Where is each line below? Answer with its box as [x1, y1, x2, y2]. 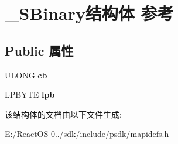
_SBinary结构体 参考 [5, 1, 174, 25]
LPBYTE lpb [5, 88, 55, 101]
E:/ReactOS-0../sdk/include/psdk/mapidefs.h [5, 128, 169, 140]
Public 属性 [5, 41, 74, 59]
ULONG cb [5, 68, 47, 81]
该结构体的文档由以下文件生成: [5, 108, 122, 120]
